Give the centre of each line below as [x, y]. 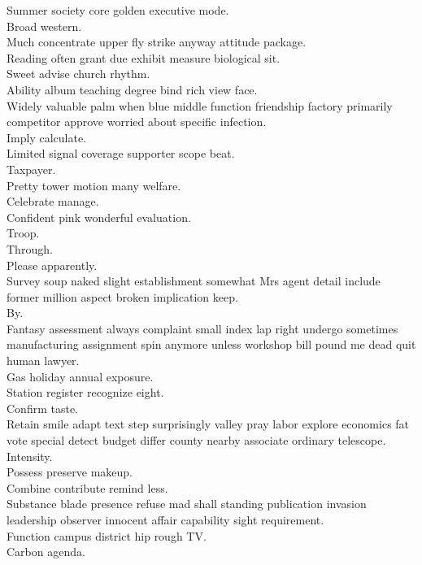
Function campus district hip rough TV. [107, 535]
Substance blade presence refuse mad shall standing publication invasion [187, 504]
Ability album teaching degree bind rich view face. [132, 89]
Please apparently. [52, 265]
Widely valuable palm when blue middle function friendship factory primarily [200, 105]
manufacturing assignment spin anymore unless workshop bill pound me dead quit [211, 344]
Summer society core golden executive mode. [118, 10]
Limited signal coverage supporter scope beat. [121, 153]
